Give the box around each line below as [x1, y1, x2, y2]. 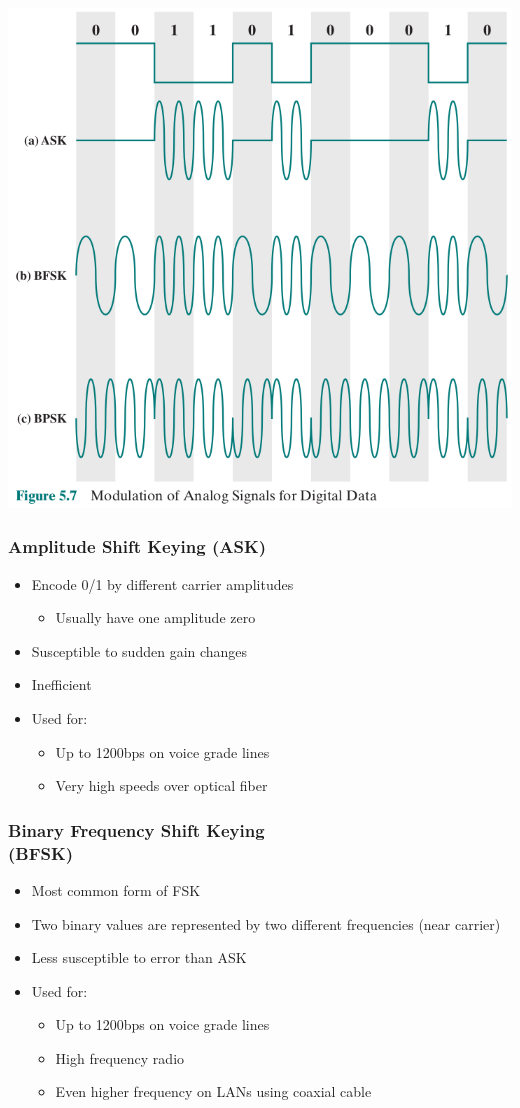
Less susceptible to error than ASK [31, 947, 247, 968]
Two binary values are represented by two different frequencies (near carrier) [31, 913, 501, 934]
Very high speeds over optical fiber [55, 775, 268, 796]
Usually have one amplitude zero [55, 607, 256, 628]
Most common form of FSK [31, 879, 201, 900]
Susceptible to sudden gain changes [31, 640, 248, 661]
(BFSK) [8, 840, 74, 865]
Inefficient [31, 674, 92, 695]
